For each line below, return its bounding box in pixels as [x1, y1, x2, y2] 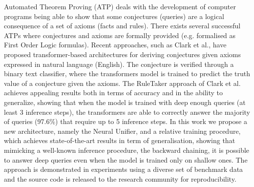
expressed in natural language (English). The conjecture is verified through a [4, 59, 234, 69]
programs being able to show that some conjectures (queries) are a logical [4, 11, 224, 21]
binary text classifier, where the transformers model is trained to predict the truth [4, 68, 250, 79]
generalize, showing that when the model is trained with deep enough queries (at [4, 97, 246, 107]
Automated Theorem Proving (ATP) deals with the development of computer [4, 1, 236, 11]
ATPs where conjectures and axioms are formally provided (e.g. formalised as [4, 30, 236, 40]
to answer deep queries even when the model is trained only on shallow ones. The [4, 154, 248, 165]
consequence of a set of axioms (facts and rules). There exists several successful [4, 21, 241, 31]
